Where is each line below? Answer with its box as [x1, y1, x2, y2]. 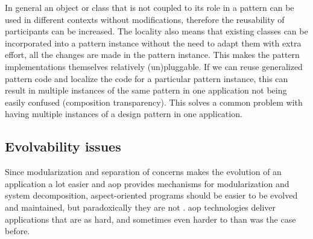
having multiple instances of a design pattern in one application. [5, 107, 242, 120]
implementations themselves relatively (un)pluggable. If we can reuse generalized [5, 60, 303, 72]
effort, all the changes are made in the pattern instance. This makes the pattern [5, 48, 300, 61]
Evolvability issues [5, 137, 121, 156]
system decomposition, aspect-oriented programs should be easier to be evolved [5, 189, 298, 202]
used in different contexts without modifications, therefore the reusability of [5, 13, 285, 25]
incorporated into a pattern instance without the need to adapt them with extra [5, 36, 302, 49]
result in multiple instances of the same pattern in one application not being [5, 84, 287, 97]
